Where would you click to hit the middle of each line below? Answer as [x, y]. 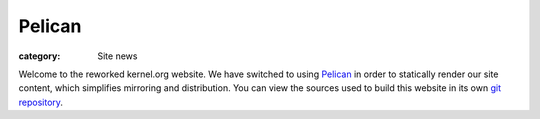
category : [39, 56]
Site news [117, 56]
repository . [41, 102]
